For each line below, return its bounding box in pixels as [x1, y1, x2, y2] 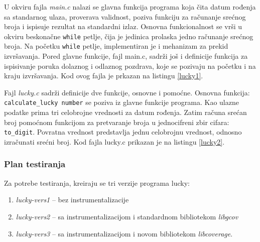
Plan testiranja [4, 158, 66, 170]
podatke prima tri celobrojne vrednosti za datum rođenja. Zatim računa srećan [4, 107, 247, 117]
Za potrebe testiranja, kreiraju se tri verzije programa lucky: [4, 177, 190, 188]
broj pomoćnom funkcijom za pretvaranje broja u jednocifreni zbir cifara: [4, 116, 229, 127]
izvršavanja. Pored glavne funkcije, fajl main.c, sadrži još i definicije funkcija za [4, 51, 248, 61]
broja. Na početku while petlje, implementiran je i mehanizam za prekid [4, 41, 228, 51]
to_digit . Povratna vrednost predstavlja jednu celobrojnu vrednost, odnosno [4, 127, 242, 137]
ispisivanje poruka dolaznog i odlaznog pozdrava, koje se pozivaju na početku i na [4, 60, 256, 71]
